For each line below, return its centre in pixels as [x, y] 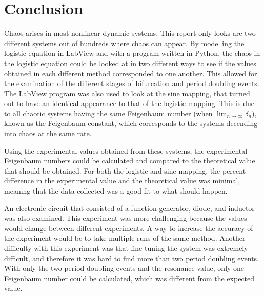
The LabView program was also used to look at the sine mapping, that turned [127, 93]
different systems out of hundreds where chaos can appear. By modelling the [124, 43]
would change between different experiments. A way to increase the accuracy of [129, 228]
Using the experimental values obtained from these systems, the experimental [126, 150]
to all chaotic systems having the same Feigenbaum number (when [108, 113]
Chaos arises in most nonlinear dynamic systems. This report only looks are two [130, 33]
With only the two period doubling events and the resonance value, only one [124, 268]
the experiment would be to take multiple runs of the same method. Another [125, 238]
